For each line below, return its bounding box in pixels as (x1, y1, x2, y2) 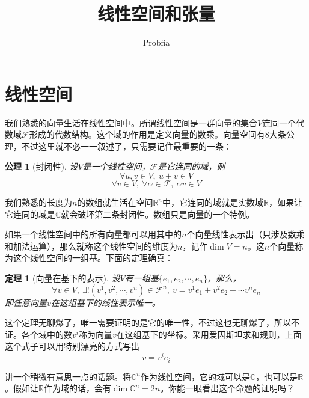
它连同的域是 (5, 207, 55, 220)
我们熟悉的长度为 (5, 196, 72, 209)
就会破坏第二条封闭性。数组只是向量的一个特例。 (61, 207, 255, 220)
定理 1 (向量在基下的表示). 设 (5, 272, 120, 284)
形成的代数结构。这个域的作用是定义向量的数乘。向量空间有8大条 (29, 128, 286, 141)
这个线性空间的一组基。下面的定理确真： (13, 251, 173, 264)
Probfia (142, 36, 170, 49)
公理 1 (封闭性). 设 (5, 160, 78, 173)
